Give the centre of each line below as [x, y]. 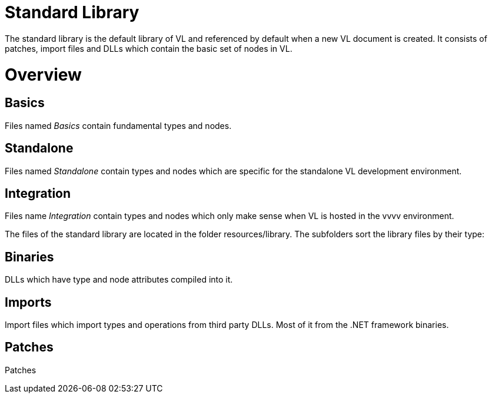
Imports [28, 302]
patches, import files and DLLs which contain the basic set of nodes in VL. [149, 48]
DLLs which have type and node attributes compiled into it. [119, 280]
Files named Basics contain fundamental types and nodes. [118, 125]
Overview [43, 74]
